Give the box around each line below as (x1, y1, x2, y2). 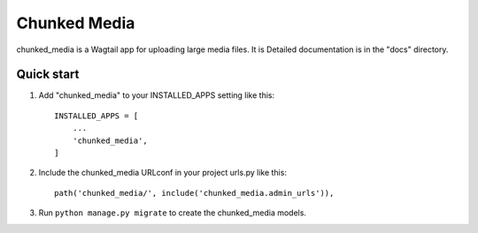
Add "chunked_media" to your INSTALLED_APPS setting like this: (38, 90, 274, 101)
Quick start (16, 67, 80, 82)
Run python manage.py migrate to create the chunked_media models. (38, 207, 307, 218)
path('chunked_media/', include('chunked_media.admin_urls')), (54, 188, 335, 198)
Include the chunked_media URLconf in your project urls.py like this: (38, 168, 288, 178)
